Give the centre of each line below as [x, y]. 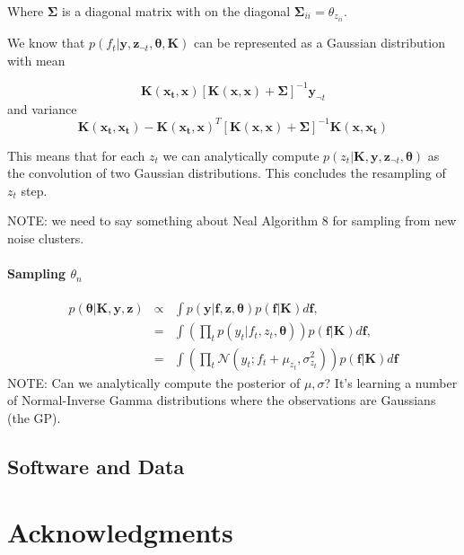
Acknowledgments [120, 532]
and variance [42, 108]
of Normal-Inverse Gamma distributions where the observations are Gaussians [222, 400]
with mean [36, 60]
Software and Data [96, 466]
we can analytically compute [241, 155]
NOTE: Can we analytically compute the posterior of [154, 382]
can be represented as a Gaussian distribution [320, 43]
